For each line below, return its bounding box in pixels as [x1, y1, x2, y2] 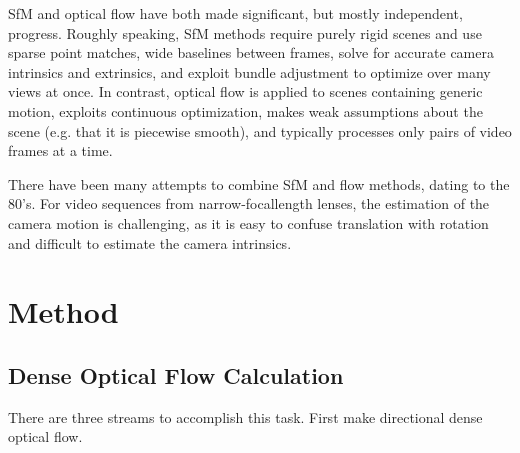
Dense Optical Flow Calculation [8, 359, 344, 390]
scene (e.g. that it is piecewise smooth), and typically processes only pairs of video [8, 120, 512, 141]
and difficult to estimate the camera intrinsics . [8, 232, 292, 253]
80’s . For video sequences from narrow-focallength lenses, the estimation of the [8, 193, 490, 214]
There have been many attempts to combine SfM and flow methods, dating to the [8, 173, 510, 194]
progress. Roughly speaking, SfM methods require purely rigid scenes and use [8, 22, 482, 43]
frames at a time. [8, 140, 113, 161]
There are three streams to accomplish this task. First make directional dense [8, 406, 483, 427]
